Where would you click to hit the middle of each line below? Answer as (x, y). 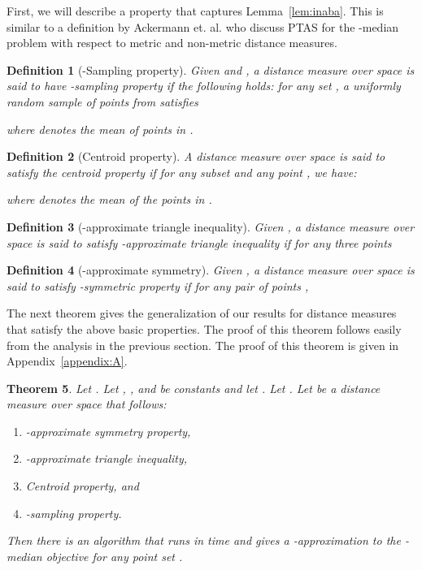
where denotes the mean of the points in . (109, 199)
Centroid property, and (82, 486)
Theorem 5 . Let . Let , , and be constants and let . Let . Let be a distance (194, 388)
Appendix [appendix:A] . (67, 361)
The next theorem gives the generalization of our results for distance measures (202, 313)
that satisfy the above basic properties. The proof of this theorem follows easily (204, 328)
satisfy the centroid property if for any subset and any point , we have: (182, 172)
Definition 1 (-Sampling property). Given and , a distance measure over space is (211, 69)
